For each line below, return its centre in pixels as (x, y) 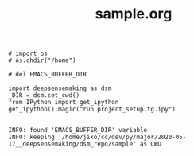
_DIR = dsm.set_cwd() (44, 96)
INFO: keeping (32, 137)
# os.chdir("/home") (43, 60)
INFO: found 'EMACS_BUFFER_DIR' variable (78, 131)
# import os (28, 54)
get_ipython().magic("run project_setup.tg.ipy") (92, 109)
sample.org (134, 14)
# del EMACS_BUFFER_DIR (48, 75)
